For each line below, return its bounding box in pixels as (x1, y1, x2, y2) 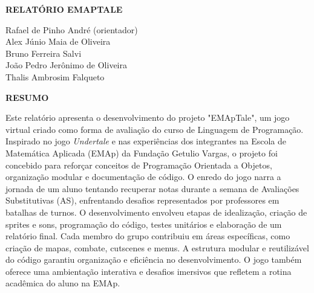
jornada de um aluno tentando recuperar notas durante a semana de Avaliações (5, 182, 299, 195)
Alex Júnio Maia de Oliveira (5, 35, 111, 48)
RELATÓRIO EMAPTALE (5, 3, 123, 15)
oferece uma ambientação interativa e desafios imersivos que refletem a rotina (5, 265, 292, 277)
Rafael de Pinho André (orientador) (5, 23, 138, 36)
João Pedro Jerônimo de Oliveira (5, 59, 127, 71)
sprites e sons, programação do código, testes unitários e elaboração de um (5, 217, 282, 230)
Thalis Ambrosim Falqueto (5, 70, 105, 83)
